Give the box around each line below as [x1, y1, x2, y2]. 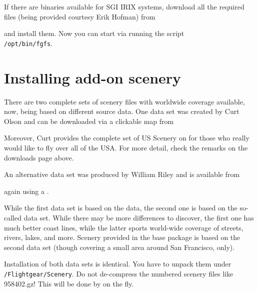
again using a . [4, 185, 49, 196]
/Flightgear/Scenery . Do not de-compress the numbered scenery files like [4, 268, 233, 278]
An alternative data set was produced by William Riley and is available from [4, 169, 240, 179]
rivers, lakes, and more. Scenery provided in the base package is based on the [4, 232, 240, 242]
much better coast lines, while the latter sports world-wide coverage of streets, [4, 222, 243, 232]
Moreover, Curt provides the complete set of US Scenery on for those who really [4, 132, 249, 143]
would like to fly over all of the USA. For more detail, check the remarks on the [4, 142, 248, 152]
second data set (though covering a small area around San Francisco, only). [4, 241, 235, 252]
